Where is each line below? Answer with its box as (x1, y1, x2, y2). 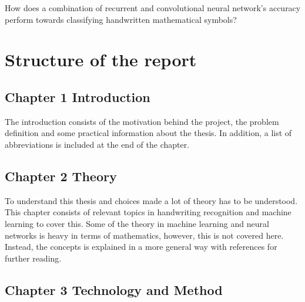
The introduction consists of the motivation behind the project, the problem (5, 115, 279, 127)
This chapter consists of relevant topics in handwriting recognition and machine (5, 206, 291, 218)
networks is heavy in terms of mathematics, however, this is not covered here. (5, 229, 284, 241)
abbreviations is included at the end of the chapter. (5, 138, 190, 150)
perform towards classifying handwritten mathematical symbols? (5, 13, 237, 25)
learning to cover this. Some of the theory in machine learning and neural (5, 217, 269, 229)
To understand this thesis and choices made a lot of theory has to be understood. (5, 194, 298, 206)
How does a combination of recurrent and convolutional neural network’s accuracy (5, 2, 301, 13)
